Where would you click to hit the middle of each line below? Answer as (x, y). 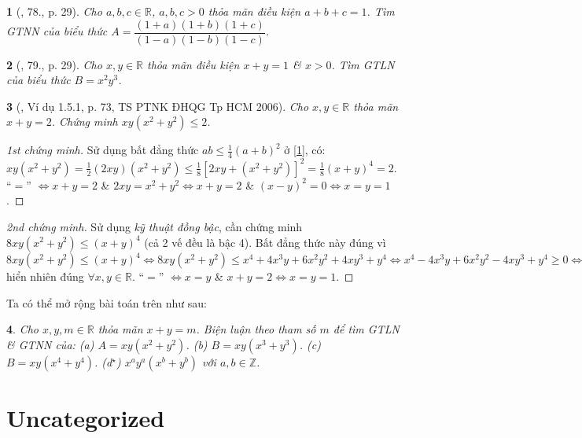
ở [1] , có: (305, 150)
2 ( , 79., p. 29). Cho (54, 64)
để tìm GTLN (366, 329)
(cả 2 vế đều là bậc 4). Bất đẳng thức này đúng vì (265, 242)
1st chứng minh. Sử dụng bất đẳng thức (103, 150)
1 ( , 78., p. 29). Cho (54, 11)
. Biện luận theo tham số (256, 329)
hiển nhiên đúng (45, 276)
